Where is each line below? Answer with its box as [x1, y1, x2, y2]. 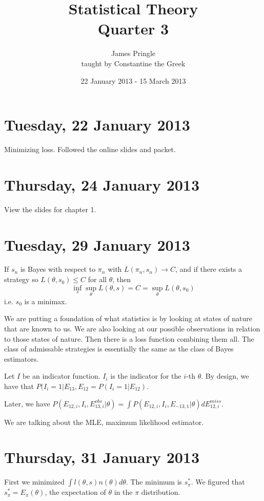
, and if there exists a [175, 264, 242, 274]
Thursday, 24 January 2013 [4, 174, 200, 195]
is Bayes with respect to [20, 264, 96, 274]
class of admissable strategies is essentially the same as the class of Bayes [4, 343, 234, 354]
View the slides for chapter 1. [4, 203, 96, 214]
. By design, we [201, 370, 249, 381]
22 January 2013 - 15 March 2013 [80, 75, 186, 86]
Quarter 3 [97, 18, 169, 39]
